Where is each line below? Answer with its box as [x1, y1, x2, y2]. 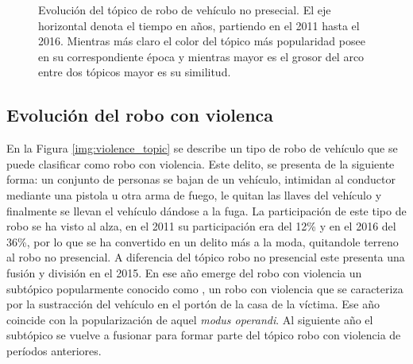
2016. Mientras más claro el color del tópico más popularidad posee [38, 33, 365, 49]
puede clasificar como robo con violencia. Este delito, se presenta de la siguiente [6, 155, 395, 172]
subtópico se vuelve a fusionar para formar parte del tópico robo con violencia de [6, 327, 401, 343]
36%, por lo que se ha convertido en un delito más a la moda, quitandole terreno [6, 233, 399, 250]
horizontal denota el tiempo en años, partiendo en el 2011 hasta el [38, 17, 360, 33]
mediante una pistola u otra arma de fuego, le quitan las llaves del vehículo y [6, 186, 382, 203]
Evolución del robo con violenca [6, 103, 274, 127]
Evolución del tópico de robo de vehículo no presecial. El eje [38, 2, 331, 17]
